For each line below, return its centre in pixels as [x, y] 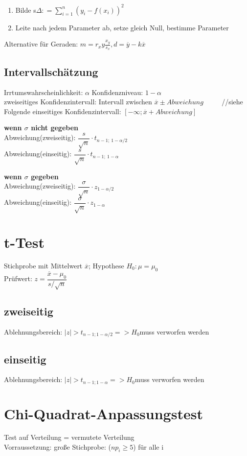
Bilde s [26, 10]
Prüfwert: [18, 278]
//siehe [232, 102]
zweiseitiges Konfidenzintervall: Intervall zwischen [78, 102]
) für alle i [148, 446]
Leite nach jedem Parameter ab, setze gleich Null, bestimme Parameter [122, 27]
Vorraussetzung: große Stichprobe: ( [57, 446]
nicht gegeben [55, 128]
